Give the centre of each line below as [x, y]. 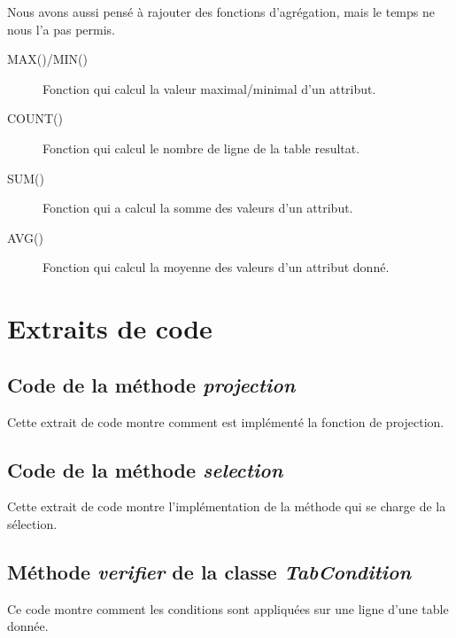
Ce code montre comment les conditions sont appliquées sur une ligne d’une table [228, 608]
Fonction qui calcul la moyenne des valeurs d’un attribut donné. [216, 267]
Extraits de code [110, 328]
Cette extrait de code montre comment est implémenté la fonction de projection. [226, 421]
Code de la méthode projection [151, 384]
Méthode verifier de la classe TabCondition [209, 571]
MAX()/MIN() [48, 59]
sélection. [32, 523]
